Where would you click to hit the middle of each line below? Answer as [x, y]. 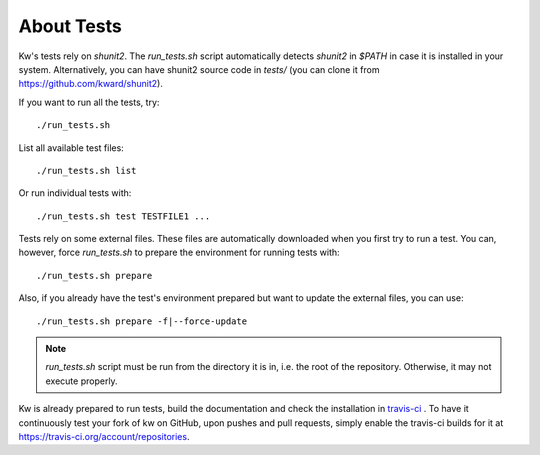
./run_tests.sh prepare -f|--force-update [142, 321]
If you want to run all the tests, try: [89, 102]
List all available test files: [71, 147]
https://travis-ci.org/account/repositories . [104, 436]
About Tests [70, 26]
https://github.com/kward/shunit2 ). [91, 84]
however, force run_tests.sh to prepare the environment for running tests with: [179, 252]
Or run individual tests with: [75, 193]
